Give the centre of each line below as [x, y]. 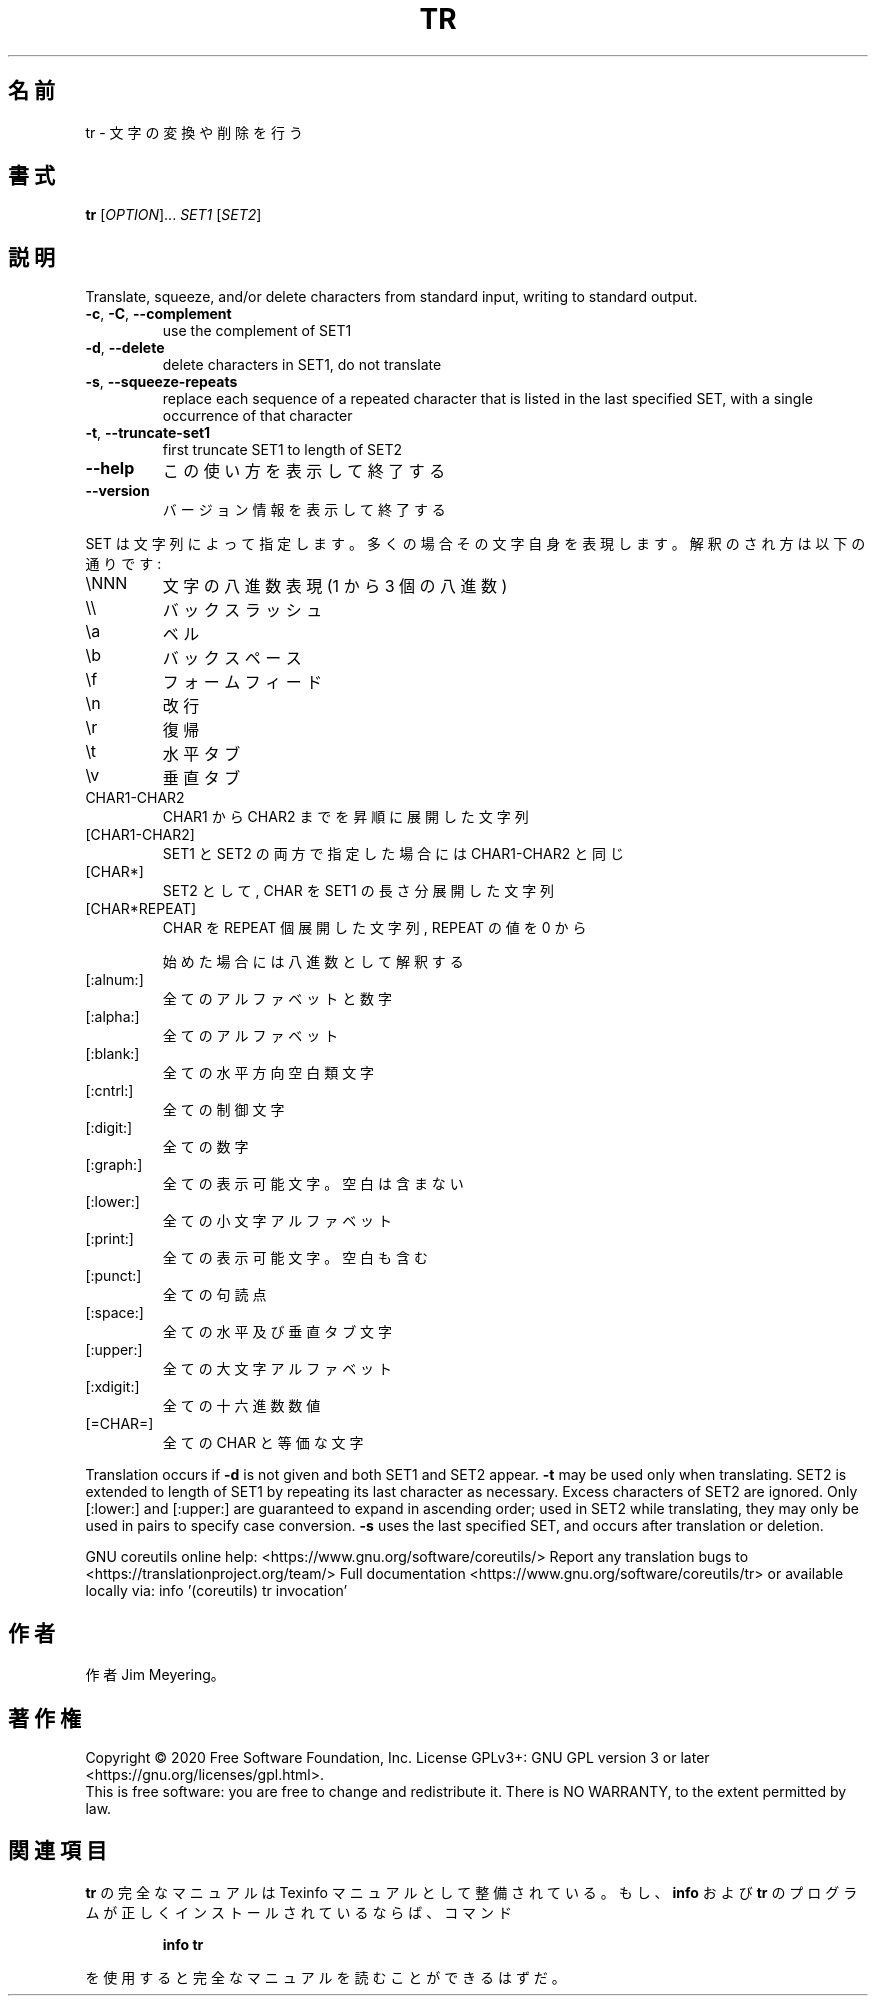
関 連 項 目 [57, 1851]
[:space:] [114, 1313]
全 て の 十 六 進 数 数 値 [241, 1406]
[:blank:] [112, 1054]
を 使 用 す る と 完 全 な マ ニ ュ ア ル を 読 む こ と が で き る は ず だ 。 [325, 1977]
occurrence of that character [257, 416]
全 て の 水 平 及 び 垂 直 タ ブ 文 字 [277, 1332]
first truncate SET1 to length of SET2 [282, 450]
